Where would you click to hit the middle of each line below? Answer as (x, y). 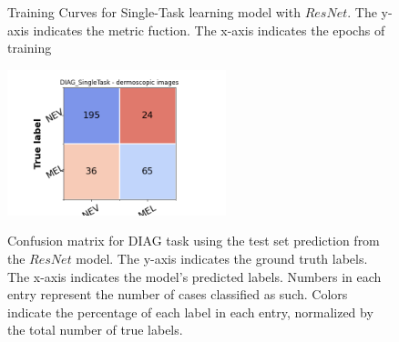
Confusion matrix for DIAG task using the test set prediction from (194, 241)
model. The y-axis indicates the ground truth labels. (222, 258)
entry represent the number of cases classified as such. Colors (178, 294)
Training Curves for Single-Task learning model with (154, 11)
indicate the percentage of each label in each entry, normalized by (190, 312)
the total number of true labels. (95, 330)
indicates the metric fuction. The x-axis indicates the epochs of (209, 30)
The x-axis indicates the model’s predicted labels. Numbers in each (194, 276)
